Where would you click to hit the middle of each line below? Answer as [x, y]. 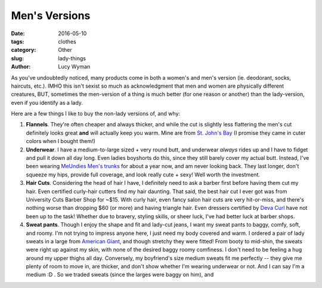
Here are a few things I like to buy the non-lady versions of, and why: [96, 114]
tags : [18, 41]
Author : [21, 67]
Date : [18, 33]
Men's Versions [51, 16]
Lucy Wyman [74, 67]
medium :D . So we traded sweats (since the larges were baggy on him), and [120, 275]
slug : [17, 58]
